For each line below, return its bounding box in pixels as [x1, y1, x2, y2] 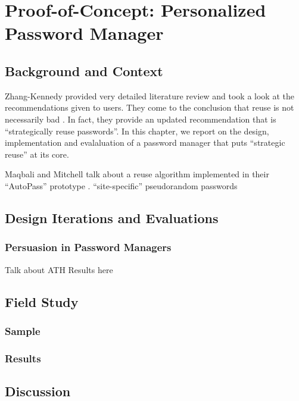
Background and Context [5, 61, 163, 80]
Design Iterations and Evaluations [5, 208, 219, 227]
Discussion [5, 381, 71, 400]
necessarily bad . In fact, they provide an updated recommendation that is [5, 112, 276, 125]
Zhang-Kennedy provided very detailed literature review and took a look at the [5, 89, 294, 102]
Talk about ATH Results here [5, 263, 113, 275]
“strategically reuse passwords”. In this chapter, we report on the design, [5, 124, 269, 137]
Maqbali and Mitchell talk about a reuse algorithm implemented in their [5, 168, 269, 180]
